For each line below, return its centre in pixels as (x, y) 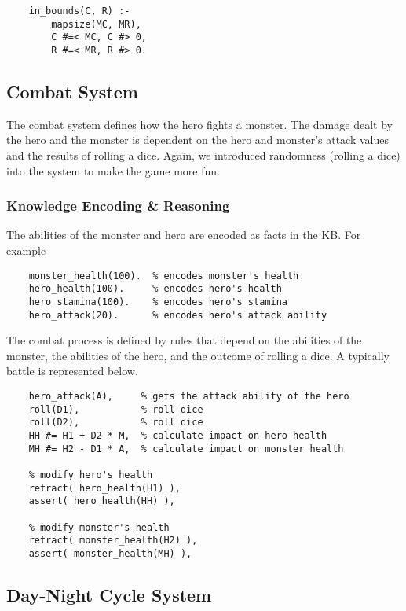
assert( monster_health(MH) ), (110, 553)
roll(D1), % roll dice (116, 409)
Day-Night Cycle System (109, 594)
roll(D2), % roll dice (116, 423)
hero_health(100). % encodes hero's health (155, 289)
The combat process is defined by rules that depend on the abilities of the (184, 340)
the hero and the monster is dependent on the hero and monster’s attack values (198, 140)
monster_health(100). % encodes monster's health (164, 276)
